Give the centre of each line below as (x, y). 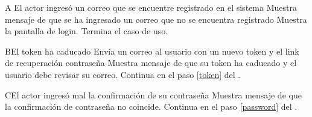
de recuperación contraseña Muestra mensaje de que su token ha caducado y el (151, 63)
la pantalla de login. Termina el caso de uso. (87, 31)
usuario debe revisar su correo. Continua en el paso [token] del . (123, 74)
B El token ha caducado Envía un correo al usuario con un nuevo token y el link (152, 51)
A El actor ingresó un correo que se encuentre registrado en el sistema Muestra (151, 7)
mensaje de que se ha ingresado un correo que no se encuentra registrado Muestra (156, 19)
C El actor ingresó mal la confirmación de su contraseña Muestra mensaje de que (153, 94)
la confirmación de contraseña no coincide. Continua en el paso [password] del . (151, 106)
